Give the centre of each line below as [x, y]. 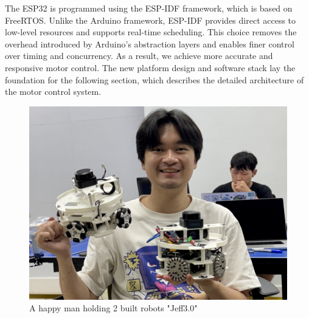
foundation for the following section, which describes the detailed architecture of [154, 79]
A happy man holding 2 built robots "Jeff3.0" [113, 308]
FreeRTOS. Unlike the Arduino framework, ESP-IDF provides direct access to [151, 20]
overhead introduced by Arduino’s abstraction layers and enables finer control [150, 43]
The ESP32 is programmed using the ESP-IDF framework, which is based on [149, 8]
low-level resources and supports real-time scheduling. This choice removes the [151, 32]
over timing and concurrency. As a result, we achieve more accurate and [139, 56]
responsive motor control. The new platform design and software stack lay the [150, 67]
